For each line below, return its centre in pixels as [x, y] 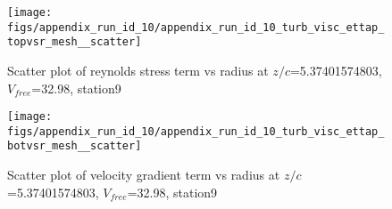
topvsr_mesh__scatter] [75, 42]
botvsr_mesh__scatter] [75, 146]
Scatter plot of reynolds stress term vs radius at [138, 70]
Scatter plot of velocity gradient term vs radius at [144, 175]
